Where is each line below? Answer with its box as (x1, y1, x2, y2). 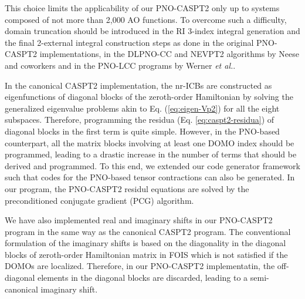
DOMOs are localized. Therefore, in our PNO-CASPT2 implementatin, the (5, 260, 275, 272)
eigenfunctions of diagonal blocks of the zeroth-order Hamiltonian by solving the (5, 90, 293, 103)
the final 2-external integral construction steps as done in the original (5, 36, 254, 48)
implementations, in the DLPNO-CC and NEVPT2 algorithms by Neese (39, 48, 299, 60)
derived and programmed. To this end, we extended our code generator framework (5, 159, 300, 172)
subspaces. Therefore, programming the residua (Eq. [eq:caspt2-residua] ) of (5, 113, 274, 126)
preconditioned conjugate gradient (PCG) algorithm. (5, 194, 194, 206)
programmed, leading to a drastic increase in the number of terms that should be (5, 148, 297, 160)
